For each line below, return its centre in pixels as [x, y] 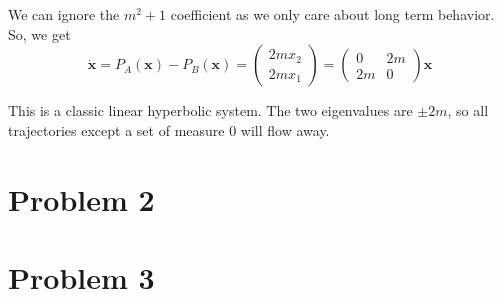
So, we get [39, 33]
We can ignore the [64, 14]
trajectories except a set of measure [116, 129]
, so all [468, 110]
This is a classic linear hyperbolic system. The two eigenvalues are [210, 110]
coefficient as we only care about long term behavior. [332, 14]
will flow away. [285, 129]
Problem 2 [81, 198]
